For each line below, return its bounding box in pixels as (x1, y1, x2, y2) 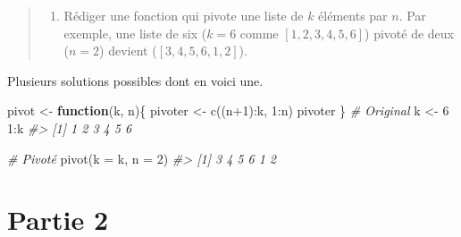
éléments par (318, 6, 388, 24)
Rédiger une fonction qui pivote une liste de (63, 6, 304, 24)
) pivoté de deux (365, 23, 454, 42)
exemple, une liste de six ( (63, 23, 207, 42)
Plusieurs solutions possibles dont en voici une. (7, 71, 264, 89)
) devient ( (99, 41, 157, 60)
